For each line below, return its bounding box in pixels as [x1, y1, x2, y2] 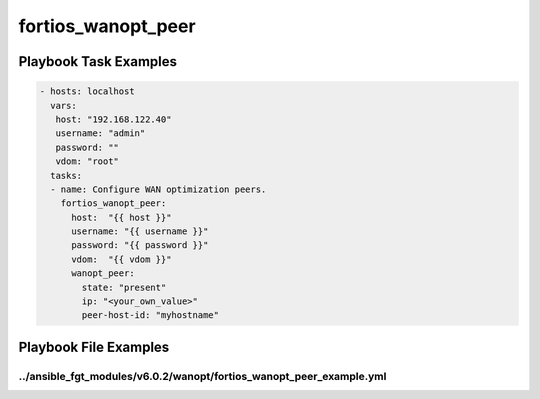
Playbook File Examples [18, 338, 170, 355]
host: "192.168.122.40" [55, 113, 172, 125]
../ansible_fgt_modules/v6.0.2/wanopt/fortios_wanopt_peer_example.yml [18, 369, 387, 383]
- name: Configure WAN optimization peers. [50, 183, 267, 195]
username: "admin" [55, 128, 146, 139]
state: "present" [81, 281, 167, 293]
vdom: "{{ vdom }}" [71, 253, 172, 265]
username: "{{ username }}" [71, 226, 209, 237]
